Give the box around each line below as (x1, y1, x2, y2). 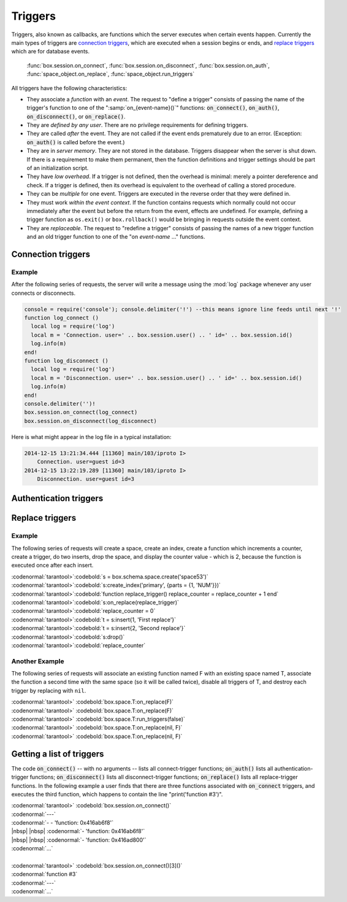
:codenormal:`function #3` (11, 871, 78, 878)
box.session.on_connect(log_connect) (24, 409, 138, 416)
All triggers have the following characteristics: (11, 84, 128, 91)
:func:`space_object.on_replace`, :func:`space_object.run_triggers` (26, 71, 195, 78)
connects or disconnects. (11, 289, 76, 297)
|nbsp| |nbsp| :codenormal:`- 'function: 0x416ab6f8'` (11, 828, 145, 835)
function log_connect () (24, 314, 99, 322)
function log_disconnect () (24, 357, 109, 365)
